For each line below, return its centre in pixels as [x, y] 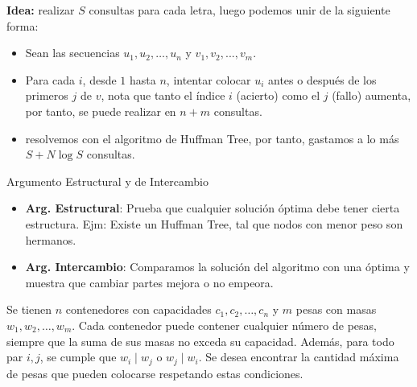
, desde [99, 79]
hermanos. [51, 239]
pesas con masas [336, 309]
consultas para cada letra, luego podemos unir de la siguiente [239, 10]
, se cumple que [78, 357]
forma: [23, 25]
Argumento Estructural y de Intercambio [107, 181]
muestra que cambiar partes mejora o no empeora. [149, 282]
